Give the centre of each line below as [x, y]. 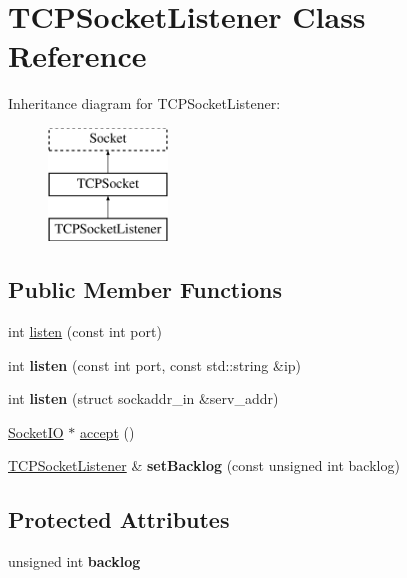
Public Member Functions [145, 289]
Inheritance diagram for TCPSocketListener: [144, 103]
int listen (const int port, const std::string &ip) [155, 364]
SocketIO [36, 431]
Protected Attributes [119, 519]
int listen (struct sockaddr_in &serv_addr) [143, 398]
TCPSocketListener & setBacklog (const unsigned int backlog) [204, 465]
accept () [107, 431]
